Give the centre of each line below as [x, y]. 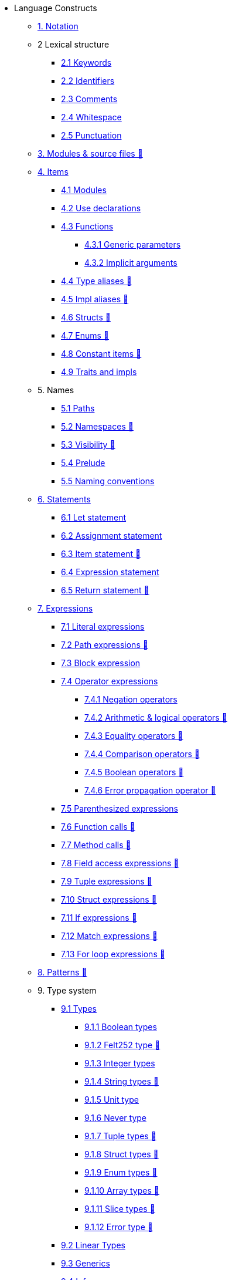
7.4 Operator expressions [110, 681]
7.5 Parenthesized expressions [120, 808]
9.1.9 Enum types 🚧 [121, 1172]
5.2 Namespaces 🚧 [97, 426]
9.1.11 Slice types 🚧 [120, 1209]
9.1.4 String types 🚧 [122, 1081]
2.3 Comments [89, 99]
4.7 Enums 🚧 [85, 335]
